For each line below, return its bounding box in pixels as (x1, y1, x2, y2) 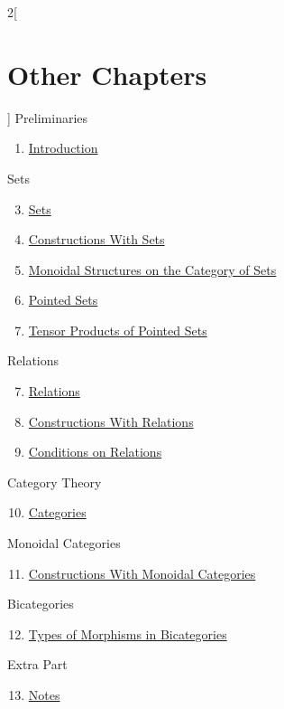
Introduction (28, 138, 98, 157)
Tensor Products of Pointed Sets (28, 320, 207, 339)
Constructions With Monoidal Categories (28, 563, 256, 582)
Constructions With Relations (28, 411, 194, 430)
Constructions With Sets (28, 230, 165, 249)
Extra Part (7, 655, 68, 674)
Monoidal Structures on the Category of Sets (28, 260, 277, 279)
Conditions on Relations (28, 442, 162, 461)
